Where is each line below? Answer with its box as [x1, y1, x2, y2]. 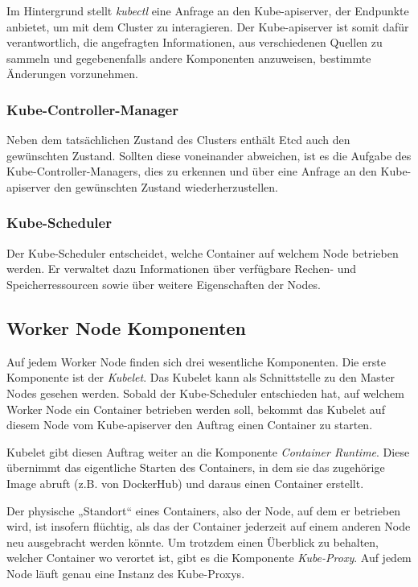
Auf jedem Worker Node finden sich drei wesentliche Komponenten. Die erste [6, 353, 386, 370]
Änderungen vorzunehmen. [6, 65, 138, 82]
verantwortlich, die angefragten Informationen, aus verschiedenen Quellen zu [6, 34, 383, 51]
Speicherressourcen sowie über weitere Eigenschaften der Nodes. [6, 275, 321, 292]
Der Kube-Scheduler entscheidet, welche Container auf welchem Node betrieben [6, 244, 399, 261]
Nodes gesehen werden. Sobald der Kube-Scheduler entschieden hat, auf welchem [6, 384, 404, 401]
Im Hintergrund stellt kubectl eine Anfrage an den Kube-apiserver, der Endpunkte [6, 2, 409, 19]
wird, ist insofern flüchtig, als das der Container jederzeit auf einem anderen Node [6, 518, 411, 535]
